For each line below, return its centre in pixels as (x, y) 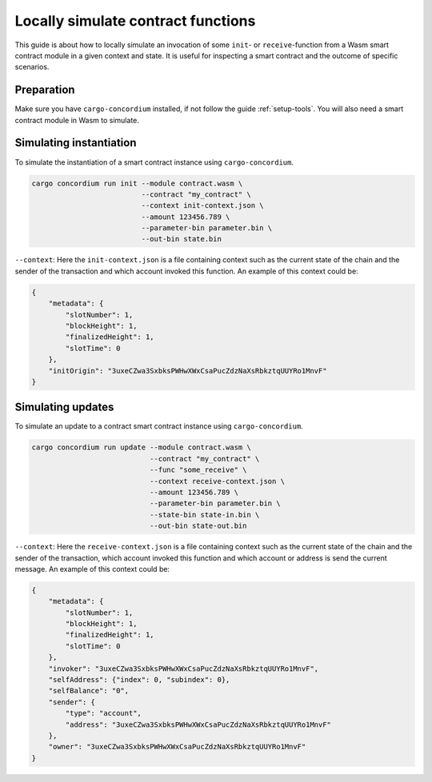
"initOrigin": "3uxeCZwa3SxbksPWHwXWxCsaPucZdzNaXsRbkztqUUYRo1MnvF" (188, 371)
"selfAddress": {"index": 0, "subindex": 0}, (139, 680)
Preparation (45, 90)
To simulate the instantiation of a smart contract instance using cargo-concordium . (154, 162)
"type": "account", (103, 713)
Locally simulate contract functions (135, 21)
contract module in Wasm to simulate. (77, 120)
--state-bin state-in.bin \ (204, 515)
